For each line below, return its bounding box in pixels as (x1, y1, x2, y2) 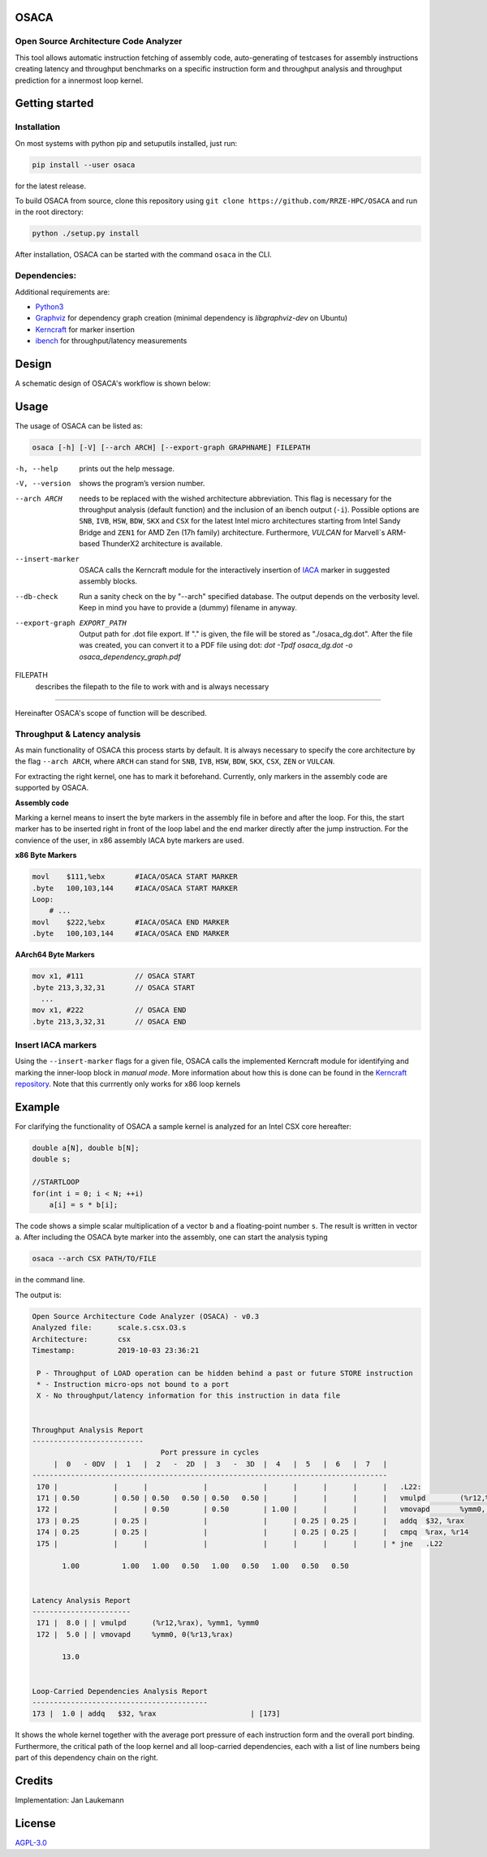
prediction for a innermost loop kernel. (15, 75, 144, 85)
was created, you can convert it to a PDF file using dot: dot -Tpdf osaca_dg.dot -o (79, 640, 353, 650)
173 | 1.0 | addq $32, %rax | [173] (32, 1709, 281, 1718)
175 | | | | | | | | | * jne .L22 (37, 1539, 443, 1548)
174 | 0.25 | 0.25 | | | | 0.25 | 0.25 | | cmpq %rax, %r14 (37, 1527, 469, 1537)
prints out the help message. (79, 463, 175, 473)
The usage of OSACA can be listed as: (15, 420, 144, 430)
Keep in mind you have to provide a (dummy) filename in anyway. (79, 603, 298, 613)
